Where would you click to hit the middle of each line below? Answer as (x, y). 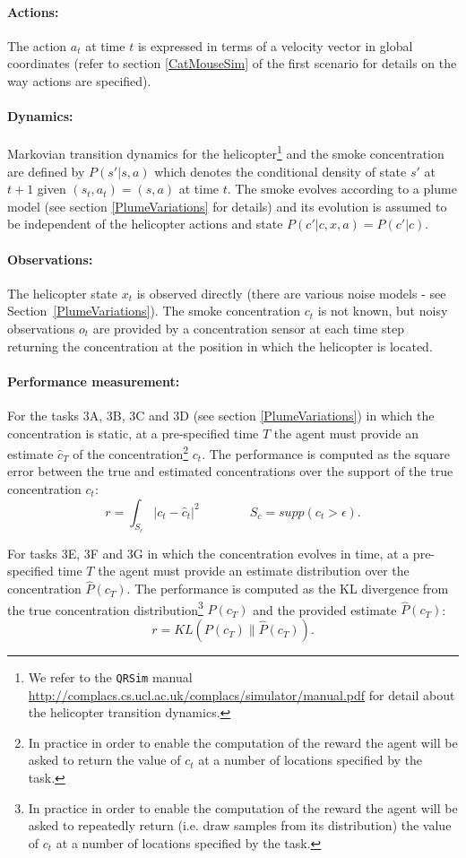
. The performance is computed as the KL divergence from (288, 589)
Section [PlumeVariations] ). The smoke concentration (154, 311)
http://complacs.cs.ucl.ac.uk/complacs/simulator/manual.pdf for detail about (242, 694)
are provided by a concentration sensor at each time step (248, 328)
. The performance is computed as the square (326, 453)
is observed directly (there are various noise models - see (291, 293)
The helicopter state (62, 293)
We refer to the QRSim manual (110, 677)
